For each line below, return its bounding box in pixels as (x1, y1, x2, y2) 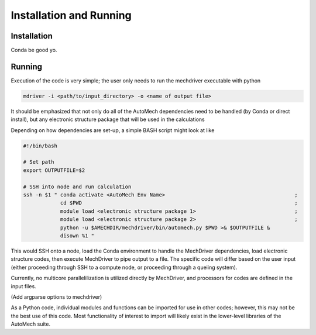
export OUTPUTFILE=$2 (23, 167, 85, 174)
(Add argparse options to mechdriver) (11, 293, 102, 301)
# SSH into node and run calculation (23, 183, 132, 190)
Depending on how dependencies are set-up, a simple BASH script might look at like (11, 126, 215, 134)
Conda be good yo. (11, 47, 57, 54)
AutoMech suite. (11, 320, 51, 327)
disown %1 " (60, 233, 95, 239)
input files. (11, 282, 36, 289)
